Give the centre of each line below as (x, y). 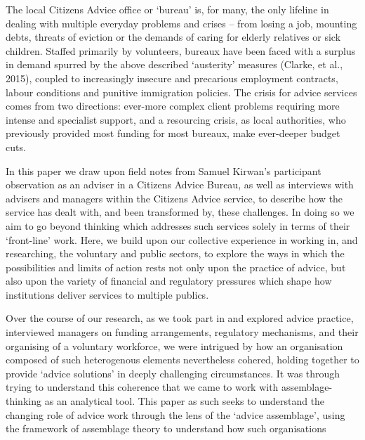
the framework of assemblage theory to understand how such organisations (166, 428)
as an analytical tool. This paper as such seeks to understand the (185, 401)
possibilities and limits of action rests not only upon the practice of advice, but (176, 267)
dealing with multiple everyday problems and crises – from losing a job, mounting (181, 23)
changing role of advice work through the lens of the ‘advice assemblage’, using (175, 414)
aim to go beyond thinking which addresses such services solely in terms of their (178, 225)
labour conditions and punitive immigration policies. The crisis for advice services (181, 92)
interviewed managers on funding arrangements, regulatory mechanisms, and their (182, 332)
